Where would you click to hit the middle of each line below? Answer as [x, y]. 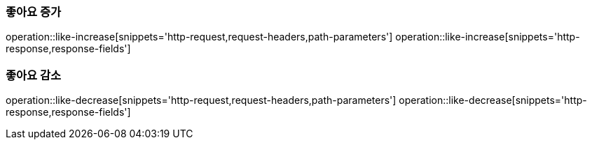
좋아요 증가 [34, 12]
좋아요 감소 [34, 75]
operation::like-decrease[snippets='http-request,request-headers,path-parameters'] [201, 100]
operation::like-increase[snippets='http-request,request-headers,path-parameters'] [199, 37]
